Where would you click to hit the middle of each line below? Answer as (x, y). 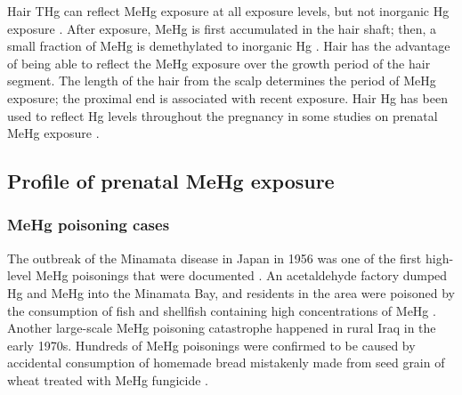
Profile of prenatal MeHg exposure (171, 181)
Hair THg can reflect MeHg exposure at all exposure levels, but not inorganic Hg (228, 11)
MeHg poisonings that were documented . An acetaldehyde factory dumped (241, 275)
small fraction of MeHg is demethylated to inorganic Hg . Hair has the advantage (229, 46)
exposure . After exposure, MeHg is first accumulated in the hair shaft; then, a (222, 28)
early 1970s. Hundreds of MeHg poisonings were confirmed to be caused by (211, 345)
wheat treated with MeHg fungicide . (108, 379)
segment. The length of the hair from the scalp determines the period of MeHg (222, 81)
